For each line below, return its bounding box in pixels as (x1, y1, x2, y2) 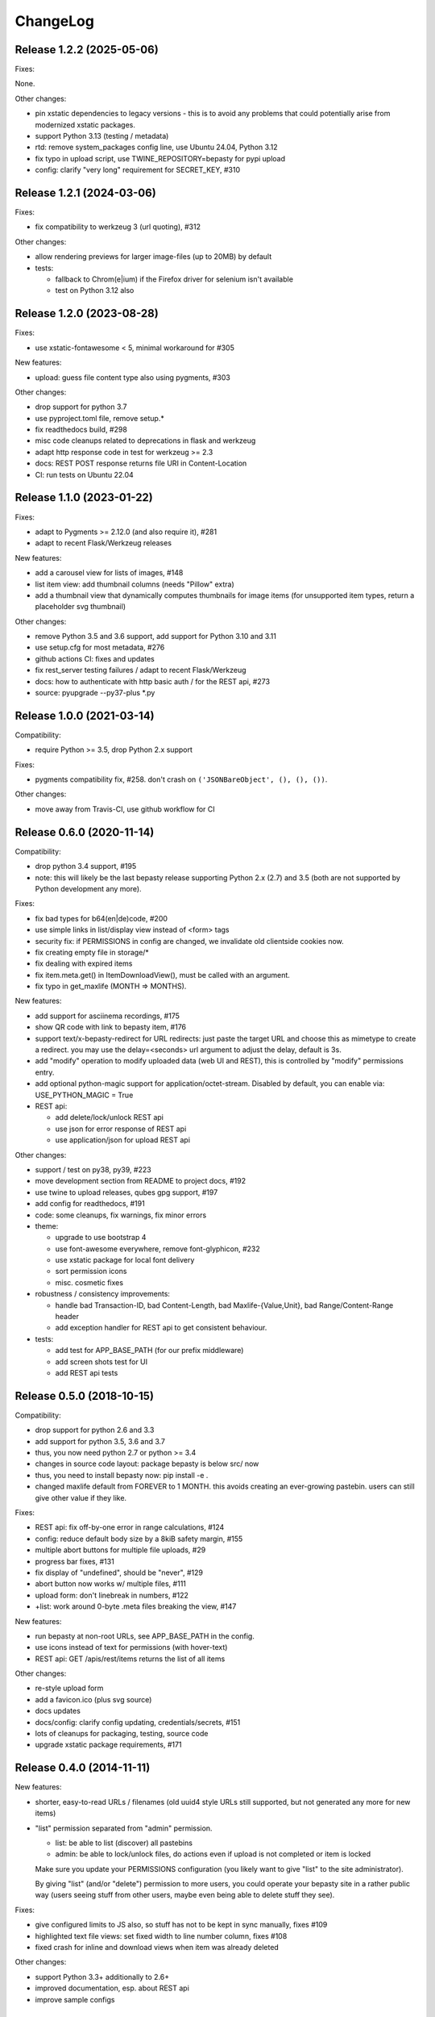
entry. (35, 1067, 55, 1077)
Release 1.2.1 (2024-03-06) (14, 186, 156, 199)
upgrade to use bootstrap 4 (55, 1233, 147, 1242)
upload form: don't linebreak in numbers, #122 (35, 1590, 189, 1600)
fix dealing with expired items (35, 958, 133, 968)
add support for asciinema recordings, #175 (35, 1011, 180, 1021)
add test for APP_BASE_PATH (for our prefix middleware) (55, 1346, 244, 1355)
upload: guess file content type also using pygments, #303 (35, 372, 231, 382)
